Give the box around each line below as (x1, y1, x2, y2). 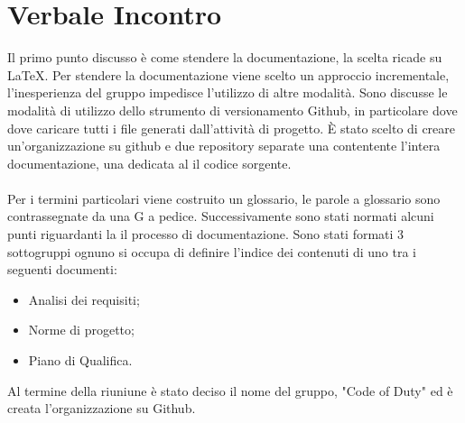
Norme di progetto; (28, 320, 135, 339)
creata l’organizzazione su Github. (7, 399, 196, 418)
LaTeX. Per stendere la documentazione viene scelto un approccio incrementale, (7, 65, 450, 84)
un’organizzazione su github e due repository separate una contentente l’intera (7, 136, 441, 155)
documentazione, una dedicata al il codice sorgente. (7, 153, 292, 172)
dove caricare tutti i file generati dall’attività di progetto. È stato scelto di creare (7, 118, 456, 137)
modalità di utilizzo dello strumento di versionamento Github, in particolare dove (7, 100, 458, 119)
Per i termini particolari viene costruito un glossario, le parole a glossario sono (7, 189, 441, 207)
